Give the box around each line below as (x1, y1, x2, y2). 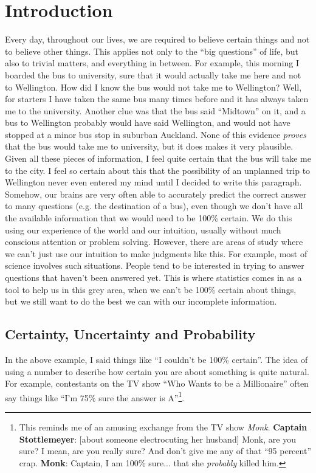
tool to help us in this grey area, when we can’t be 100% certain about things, (5, 283, 297, 295)
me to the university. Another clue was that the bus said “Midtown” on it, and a (5, 104, 306, 117)
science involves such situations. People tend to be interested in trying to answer (5, 259, 304, 272)
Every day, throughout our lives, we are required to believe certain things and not (5, 33, 310, 46)
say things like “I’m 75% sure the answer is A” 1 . (5, 389, 185, 404)
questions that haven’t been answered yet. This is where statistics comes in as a (5, 271, 302, 283)
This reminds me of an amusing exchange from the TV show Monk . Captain (19, 421, 307, 433)
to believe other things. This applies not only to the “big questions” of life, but (5, 44, 299, 57)
